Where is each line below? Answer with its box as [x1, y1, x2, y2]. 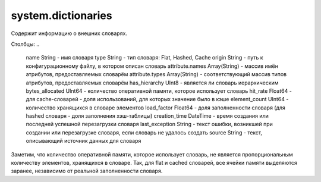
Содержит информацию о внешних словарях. [11, 30, 128, 37]
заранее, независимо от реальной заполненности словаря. [11, 167, 163, 175]
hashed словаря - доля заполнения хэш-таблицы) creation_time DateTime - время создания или [26, 112, 269, 120]
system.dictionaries [11, 9, 112, 22]
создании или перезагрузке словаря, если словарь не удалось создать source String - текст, [26, 128, 263, 136]
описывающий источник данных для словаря [26, 137, 141, 145]
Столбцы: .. [11, 40, 40, 48]
